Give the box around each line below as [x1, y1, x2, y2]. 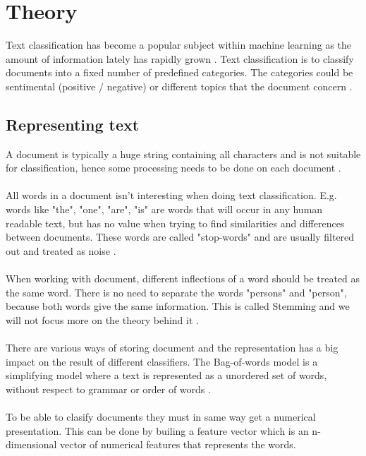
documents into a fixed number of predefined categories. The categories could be [6, 65, 353, 80]
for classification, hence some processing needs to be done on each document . [6, 160, 341, 175]
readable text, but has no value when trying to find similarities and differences [6, 215, 345, 230]
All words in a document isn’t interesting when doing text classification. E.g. [6, 188, 337, 203]
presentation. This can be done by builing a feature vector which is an [6, 423, 309, 438]
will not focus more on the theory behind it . [6, 312, 199, 327]
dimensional [6, 437, 57, 452]
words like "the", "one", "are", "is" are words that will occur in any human [6, 202, 323, 217]
